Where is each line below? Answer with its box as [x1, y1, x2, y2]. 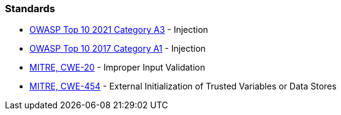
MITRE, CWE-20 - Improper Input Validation [29, 62, 205, 73]
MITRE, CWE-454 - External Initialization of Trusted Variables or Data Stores [29, 81, 337, 92]
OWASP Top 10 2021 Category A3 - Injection [29, 24, 208, 35]
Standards [5, 2, 56, 15]
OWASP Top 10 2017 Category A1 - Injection [29, 43, 206, 54]
